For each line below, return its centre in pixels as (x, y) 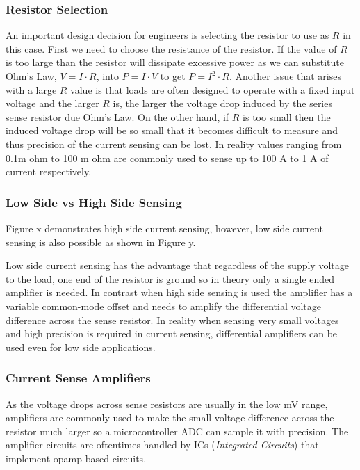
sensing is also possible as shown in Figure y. (101, 242)
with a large (31, 89)
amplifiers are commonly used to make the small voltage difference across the (170, 418)
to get (173, 76)
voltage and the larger (52, 103)
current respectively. (49, 171)
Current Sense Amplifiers (78, 378)
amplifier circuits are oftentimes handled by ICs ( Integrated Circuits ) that (162, 445)
